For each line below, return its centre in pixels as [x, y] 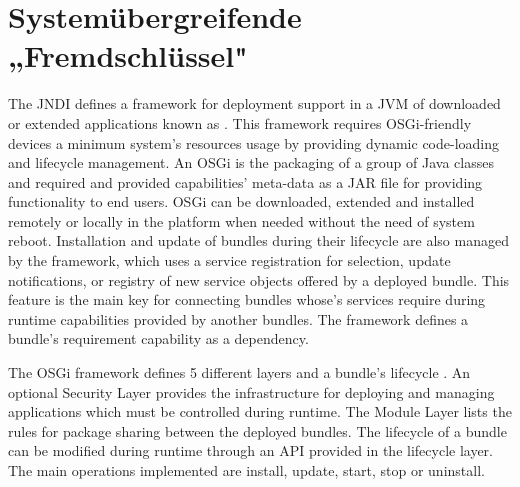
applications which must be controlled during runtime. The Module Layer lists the [260, 411]
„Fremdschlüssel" [128, 55]
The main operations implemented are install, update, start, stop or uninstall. [246, 470]
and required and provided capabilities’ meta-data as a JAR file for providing [245, 181]
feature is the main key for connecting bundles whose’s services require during [247, 299]
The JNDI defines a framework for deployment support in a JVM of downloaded [254, 103]
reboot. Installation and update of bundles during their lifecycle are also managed [258, 240]
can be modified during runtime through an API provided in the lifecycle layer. [251, 450]
